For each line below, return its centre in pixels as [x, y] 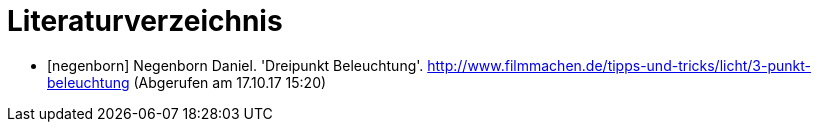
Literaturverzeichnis [145, 21]
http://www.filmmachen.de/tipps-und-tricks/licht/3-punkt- [619, 65]
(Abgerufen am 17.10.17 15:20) [230, 82]
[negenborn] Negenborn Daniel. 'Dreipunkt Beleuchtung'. [235, 65]
